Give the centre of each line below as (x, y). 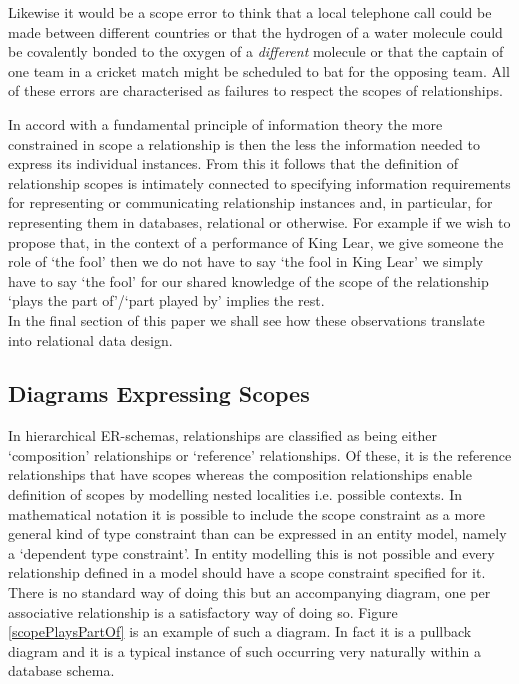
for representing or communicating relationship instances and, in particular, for (250, 202)
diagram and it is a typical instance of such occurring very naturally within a (244, 650)
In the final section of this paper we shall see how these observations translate (246, 319)
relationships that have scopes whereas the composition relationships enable (240, 474)
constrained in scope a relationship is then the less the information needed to (244, 143)
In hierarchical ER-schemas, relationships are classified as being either (222, 435)
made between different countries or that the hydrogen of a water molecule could (255, 31)
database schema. (61, 670)
